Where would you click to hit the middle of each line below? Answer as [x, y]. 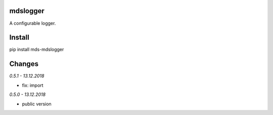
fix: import [33, 85]
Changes [24, 64]
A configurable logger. [33, 23]
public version [37, 104]
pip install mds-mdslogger [37, 49]
